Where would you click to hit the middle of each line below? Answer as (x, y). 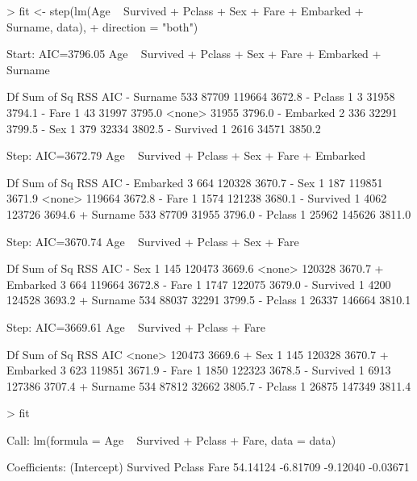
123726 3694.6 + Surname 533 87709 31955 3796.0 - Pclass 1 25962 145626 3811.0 (209, 213)
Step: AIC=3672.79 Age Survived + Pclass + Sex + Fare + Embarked (186, 155)
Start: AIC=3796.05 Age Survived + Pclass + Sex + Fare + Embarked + (194, 54)
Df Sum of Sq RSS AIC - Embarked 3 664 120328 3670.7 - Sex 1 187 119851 (195, 182)
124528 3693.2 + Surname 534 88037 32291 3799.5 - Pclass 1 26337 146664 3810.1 (209, 300)
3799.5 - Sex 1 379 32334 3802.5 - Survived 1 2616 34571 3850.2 (164, 128)
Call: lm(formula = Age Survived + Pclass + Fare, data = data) (171, 439)
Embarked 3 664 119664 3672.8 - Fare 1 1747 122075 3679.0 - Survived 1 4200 (199, 284)
